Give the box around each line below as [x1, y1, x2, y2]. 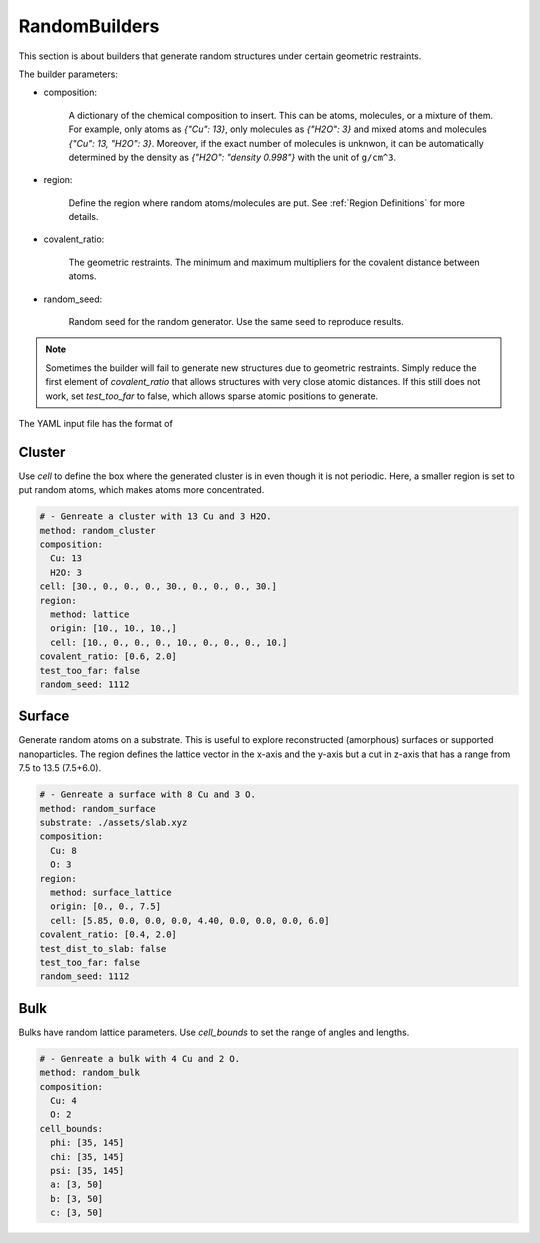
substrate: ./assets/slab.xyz [39, 816, 188, 828]
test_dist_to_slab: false [39, 943, 167, 954]
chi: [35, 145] [50, 1151, 125, 1162]
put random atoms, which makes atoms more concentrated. [18, 484, 265, 496]
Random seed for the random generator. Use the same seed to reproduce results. [68, 316, 404, 328]
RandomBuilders [18, 15, 160, 37]
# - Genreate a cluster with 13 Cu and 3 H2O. [39, 511, 272, 522]
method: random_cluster [39, 525, 157, 536]
